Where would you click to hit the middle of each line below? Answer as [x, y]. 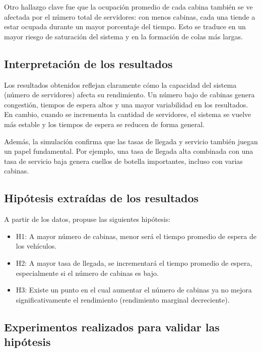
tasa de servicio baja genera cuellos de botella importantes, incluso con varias [123, 161]
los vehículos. [36, 246]
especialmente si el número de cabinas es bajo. [87, 273]
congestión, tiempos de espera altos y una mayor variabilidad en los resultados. [126, 104]
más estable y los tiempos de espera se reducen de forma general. [104, 124]
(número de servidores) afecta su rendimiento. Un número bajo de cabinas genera [129, 95]
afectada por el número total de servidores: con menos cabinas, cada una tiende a [130, 16]
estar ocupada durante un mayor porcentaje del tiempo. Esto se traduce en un [125, 26]
